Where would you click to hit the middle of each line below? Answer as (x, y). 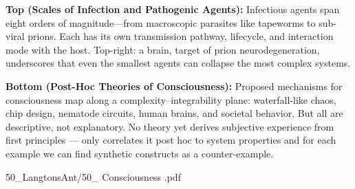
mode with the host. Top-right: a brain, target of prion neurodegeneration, (163, 49)
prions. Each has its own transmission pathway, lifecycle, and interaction (181, 36)
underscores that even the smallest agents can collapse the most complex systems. (178, 63)
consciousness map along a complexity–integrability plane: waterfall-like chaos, (171, 99)
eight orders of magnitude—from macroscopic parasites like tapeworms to (161, 22)
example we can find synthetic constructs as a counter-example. (140, 153)
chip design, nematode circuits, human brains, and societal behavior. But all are (174, 113)
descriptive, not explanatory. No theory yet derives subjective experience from (170, 126)
